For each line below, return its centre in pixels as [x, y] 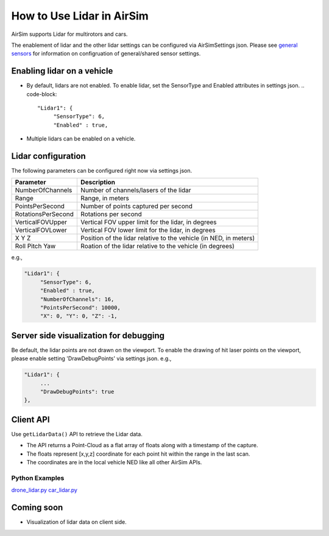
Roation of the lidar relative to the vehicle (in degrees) [157, 246]
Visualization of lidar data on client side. [77, 522]
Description [98, 183]
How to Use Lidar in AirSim [80, 16]
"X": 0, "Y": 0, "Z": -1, [79, 316]
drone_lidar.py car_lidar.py [44, 490]
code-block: [42, 94]
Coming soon [37, 508]
